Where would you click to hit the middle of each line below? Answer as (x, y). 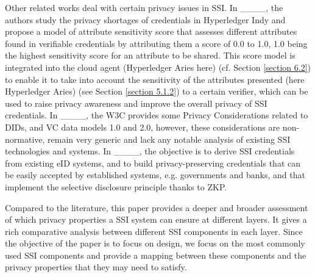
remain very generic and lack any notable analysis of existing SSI (169, 139)
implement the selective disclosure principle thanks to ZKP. (116, 186)
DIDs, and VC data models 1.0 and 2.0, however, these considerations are (143, 127)
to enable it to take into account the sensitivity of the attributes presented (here (155, 79)
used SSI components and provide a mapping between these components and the (156, 255)
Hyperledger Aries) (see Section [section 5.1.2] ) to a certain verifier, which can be (157, 91)
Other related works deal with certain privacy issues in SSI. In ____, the (144, 7)
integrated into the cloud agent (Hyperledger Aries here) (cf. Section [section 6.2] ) (158, 67)
